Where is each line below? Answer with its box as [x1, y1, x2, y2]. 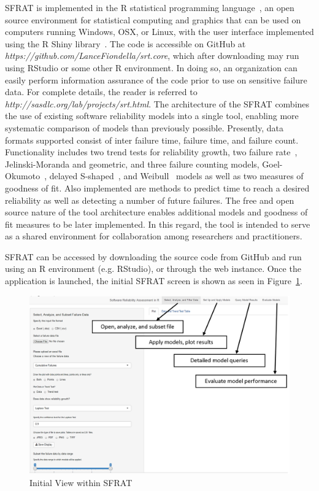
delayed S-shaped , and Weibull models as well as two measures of [49, 169, 304, 182]
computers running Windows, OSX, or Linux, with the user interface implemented [5, 25, 314, 38]
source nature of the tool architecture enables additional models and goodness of [5, 206, 308, 218]
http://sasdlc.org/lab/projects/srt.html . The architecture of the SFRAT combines [5, 97, 310, 110]
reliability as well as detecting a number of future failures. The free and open [5, 193, 294, 206]
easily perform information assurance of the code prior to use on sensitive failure [5, 73, 307, 86]
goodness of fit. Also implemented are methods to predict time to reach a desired [5, 181, 310, 194]
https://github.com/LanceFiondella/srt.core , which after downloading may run [5, 49, 299, 62]
